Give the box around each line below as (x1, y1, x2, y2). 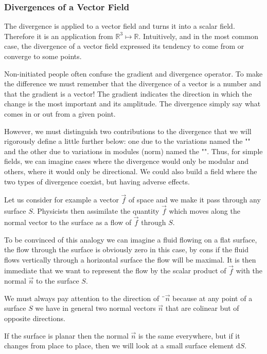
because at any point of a (172, 292, 253, 303)
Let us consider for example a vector (4, 194, 119, 205)
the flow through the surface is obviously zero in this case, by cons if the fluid (4, 244, 249, 255)
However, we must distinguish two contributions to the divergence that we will (4, 125, 252, 136)
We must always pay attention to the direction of (4, 292, 159, 303)
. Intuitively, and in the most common (138, 30, 259, 41)
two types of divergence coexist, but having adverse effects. (4, 176, 190, 187)
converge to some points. (4, 51, 82, 61)
